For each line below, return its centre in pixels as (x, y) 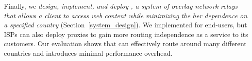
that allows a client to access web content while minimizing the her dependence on (126, 15)
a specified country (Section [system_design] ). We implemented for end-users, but (126, 25)
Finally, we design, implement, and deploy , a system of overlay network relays (121, 6)
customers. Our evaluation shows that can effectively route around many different (125, 43)
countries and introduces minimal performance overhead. (88, 53)
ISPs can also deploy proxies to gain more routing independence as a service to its (126, 34)
